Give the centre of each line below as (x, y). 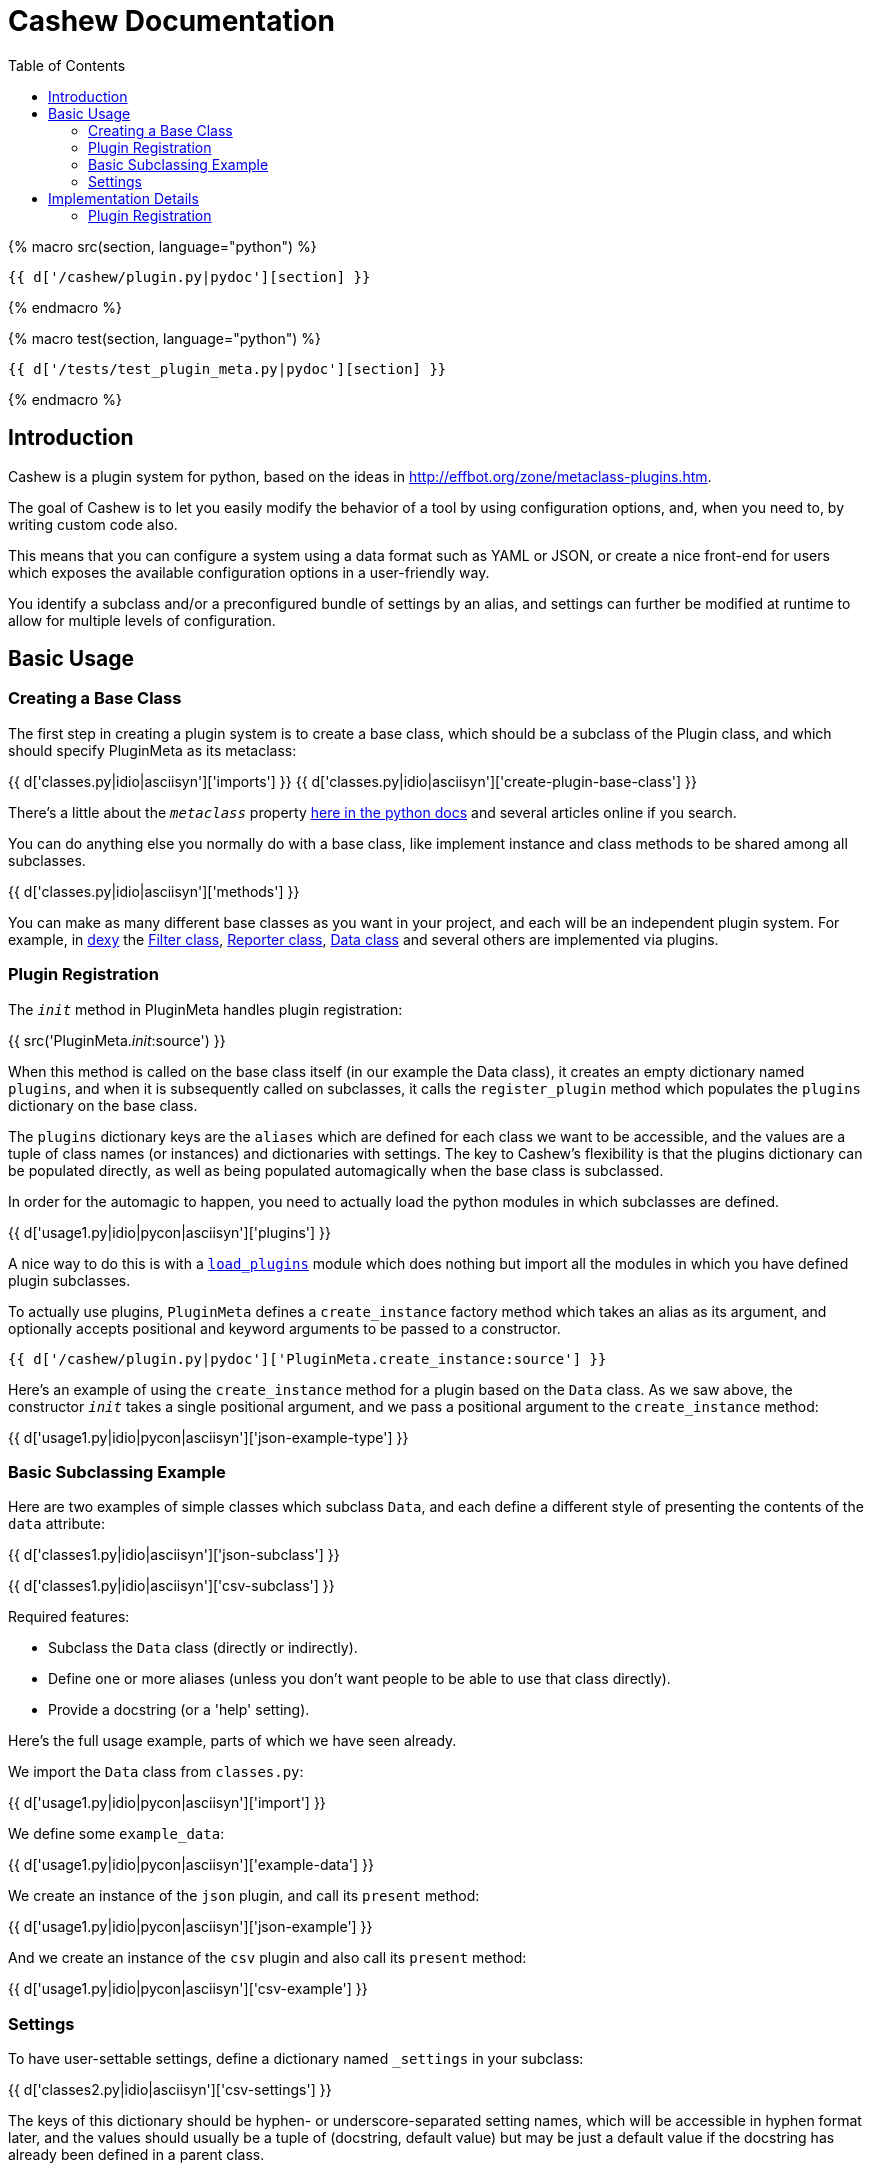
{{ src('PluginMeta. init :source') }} (117, 1040)
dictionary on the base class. (103, 1105)
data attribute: (56, 1524)
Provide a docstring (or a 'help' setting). (179, 1710)
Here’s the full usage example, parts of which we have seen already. (232, 1741)
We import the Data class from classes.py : (156, 1772)
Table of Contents (67, 65)
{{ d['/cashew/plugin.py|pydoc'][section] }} (189, 276)
